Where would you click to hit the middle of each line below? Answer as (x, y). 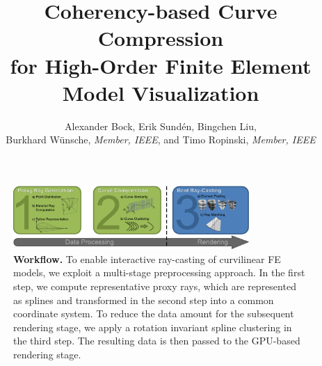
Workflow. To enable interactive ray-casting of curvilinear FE (147, 258)
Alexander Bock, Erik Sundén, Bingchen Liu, (161, 126)
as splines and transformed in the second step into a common (144, 300)
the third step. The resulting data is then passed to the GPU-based (157, 341)
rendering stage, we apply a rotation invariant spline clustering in (153, 327)
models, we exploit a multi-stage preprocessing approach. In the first (159, 272)
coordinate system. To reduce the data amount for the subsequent (154, 313)
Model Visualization (161, 92)
